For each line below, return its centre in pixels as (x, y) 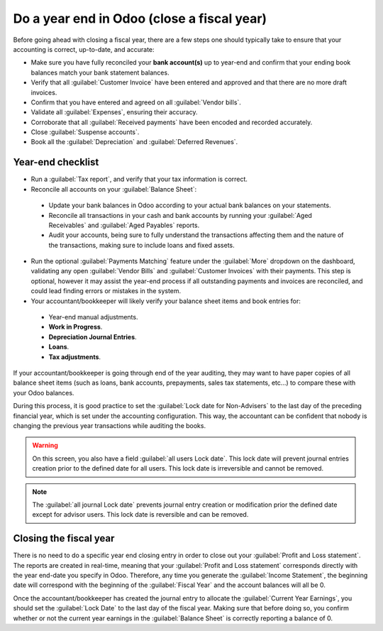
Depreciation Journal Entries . (93, 336)
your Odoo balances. (44, 393)
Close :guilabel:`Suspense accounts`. (85, 132)
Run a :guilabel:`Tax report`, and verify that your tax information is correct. (139, 179)
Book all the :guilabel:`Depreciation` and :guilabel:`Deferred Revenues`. (134, 142)
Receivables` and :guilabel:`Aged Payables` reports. (124, 225)
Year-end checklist (56, 162)
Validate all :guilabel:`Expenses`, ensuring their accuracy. (114, 112)
